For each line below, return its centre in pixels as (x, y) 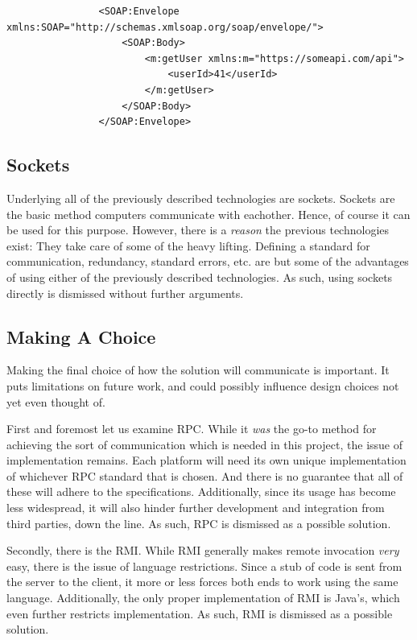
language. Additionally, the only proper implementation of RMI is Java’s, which (203, 598)
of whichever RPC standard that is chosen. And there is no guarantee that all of (205, 475)
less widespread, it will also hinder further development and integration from (196, 508)
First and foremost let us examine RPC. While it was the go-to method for (192, 429)
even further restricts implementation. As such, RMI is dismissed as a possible (200, 613)
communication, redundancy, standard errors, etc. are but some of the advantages (208, 261)
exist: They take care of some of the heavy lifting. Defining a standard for (188, 245)
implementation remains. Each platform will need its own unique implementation (206, 460)
